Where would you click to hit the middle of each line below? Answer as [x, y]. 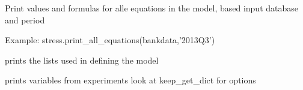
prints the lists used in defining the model [82, 60]
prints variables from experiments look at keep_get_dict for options [130, 80]
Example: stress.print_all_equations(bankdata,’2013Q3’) [110, 40]
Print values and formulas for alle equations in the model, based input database [152, 8]
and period [25, 19]
